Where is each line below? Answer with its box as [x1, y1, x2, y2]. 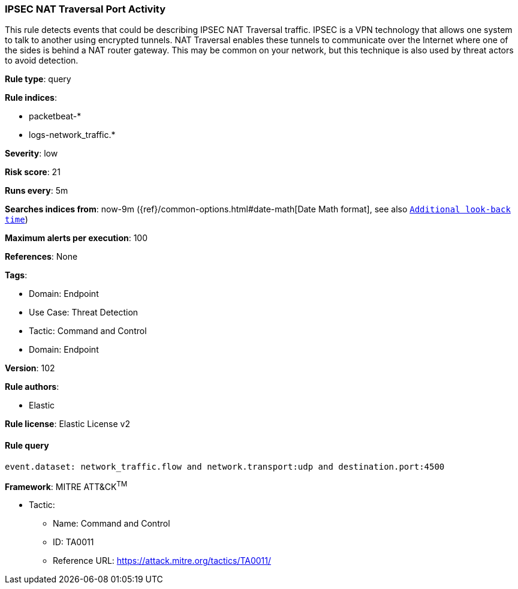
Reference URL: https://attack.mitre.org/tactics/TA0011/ [53, 555, 272, 566]
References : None [5, 251, 78, 262]
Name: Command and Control [53, 518, 170, 529]
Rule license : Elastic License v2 [5, 419, 130, 429]
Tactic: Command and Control [29, 326, 147, 336]
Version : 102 [5, 363, 55, 374]
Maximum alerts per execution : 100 [5, 233, 148, 244]
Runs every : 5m [5, 185, 68, 196]
